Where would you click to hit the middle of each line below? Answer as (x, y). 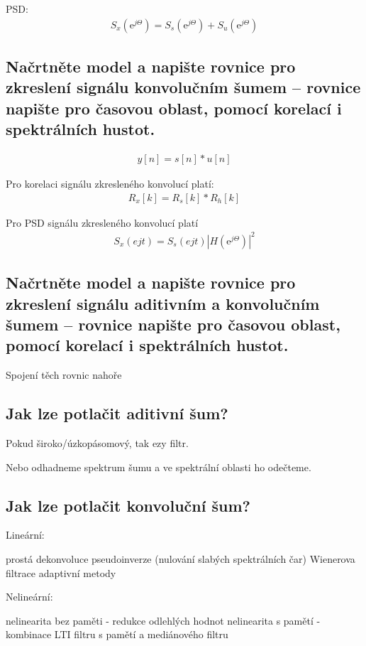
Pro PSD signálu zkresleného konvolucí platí (102, 222)
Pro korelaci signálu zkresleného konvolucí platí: (110, 184)
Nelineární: (29, 597)
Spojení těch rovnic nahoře (64, 375)
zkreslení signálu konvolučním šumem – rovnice (183, 87)
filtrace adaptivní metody (61, 572)
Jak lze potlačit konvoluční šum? (128, 505)
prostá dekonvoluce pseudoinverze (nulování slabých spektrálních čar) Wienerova (181, 558)
